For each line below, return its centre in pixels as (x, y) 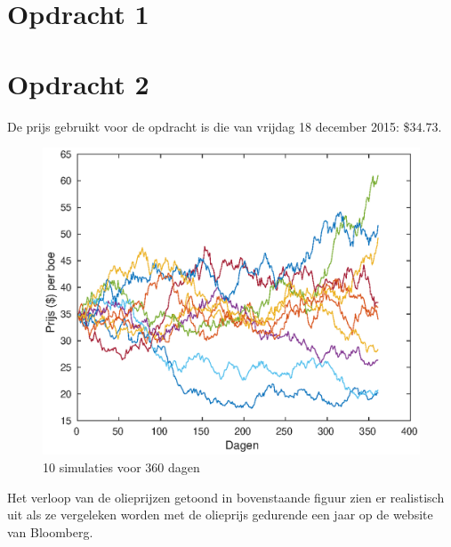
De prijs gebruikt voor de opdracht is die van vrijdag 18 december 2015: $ (209, 126)
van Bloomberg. (50, 531)
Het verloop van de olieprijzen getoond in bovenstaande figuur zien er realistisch (226, 497)
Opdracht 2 (78, 83)
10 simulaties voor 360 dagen (121, 467)
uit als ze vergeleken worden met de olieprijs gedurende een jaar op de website (220, 515)
